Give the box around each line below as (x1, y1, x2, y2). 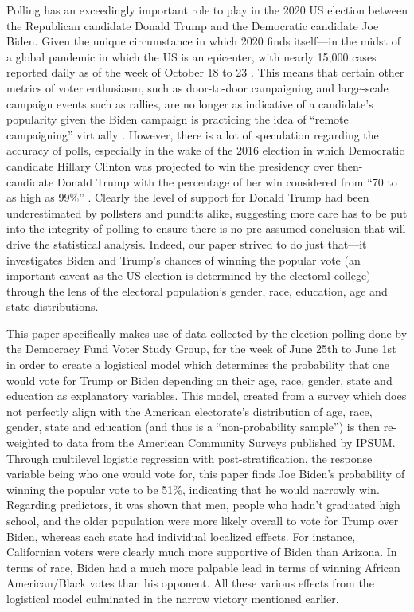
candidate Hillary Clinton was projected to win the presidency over (6, 157, 334, 174)
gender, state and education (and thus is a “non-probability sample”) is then (6, 418, 381, 435)
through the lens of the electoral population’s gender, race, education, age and (6, 282, 388, 299)
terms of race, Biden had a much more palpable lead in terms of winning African (6, 559, 400, 575)
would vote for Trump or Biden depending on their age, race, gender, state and (6, 371, 393, 388)
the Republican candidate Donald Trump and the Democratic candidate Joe (6, 17, 379, 33)
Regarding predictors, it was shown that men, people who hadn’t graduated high (6, 496, 400, 513)
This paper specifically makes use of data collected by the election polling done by (6, 324, 408, 341)
